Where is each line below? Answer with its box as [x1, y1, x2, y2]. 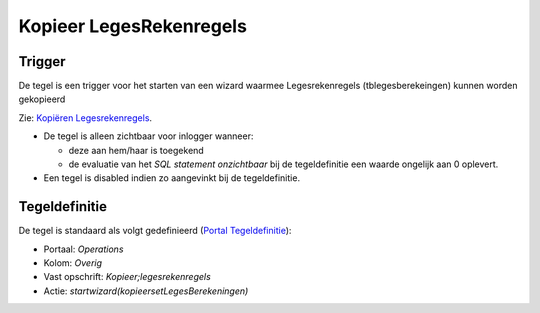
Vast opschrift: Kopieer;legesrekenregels [43, 271, 212, 283]
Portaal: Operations [43, 243, 124, 255]
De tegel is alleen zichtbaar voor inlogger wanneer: [43, 130, 254, 142]
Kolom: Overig [43, 257, 103, 269]
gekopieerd [18, 93, 66, 105]
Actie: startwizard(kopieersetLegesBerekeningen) [43, 285, 249, 297]
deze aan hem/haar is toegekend [68, 144, 204, 156]
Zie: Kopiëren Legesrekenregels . [18, 111, 153, 124]
